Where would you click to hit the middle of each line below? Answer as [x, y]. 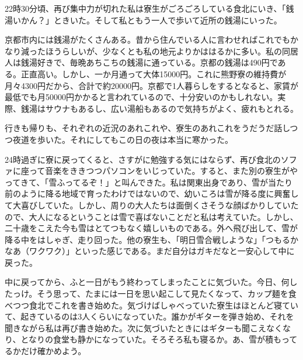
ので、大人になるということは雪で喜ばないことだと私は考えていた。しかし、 [151, 216]
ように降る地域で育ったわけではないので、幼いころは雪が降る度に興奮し [160, 193]
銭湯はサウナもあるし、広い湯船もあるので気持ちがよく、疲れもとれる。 [160, 108]
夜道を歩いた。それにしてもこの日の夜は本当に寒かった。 [123, 139]
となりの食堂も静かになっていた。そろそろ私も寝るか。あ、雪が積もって [159, 339]
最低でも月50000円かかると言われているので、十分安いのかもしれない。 [141, 97]
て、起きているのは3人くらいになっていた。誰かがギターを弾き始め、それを [149, 316]
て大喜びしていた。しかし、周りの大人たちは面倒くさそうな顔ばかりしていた [152, 205]
